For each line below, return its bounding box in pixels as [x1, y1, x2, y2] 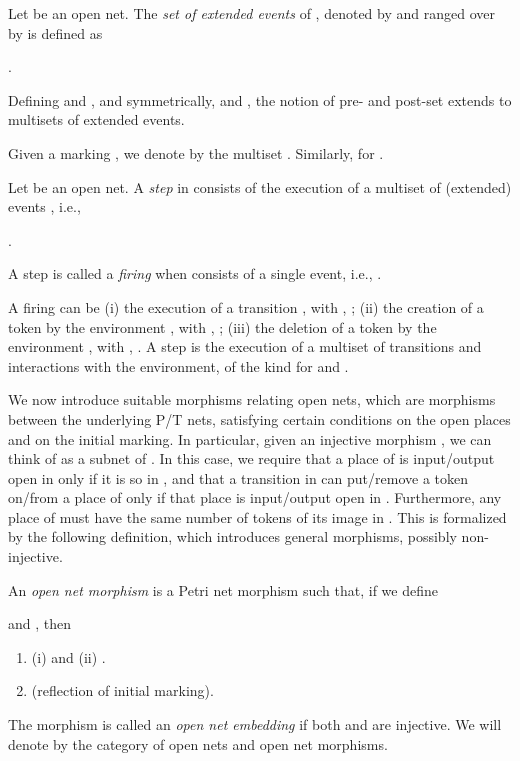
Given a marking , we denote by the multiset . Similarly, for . [8, 142, 384, 163]
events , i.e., [8, 196, 81, 217]
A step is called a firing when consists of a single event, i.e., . [8, 263, 382, 284]
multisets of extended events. [8, 109, 185, 130]
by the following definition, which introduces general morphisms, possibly [8, 526, 457, 547]
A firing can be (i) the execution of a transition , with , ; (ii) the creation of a [8, 296, 484, 317]
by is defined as [8, 22, 103, 43]
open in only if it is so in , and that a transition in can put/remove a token [8, 467, 468, 488]
